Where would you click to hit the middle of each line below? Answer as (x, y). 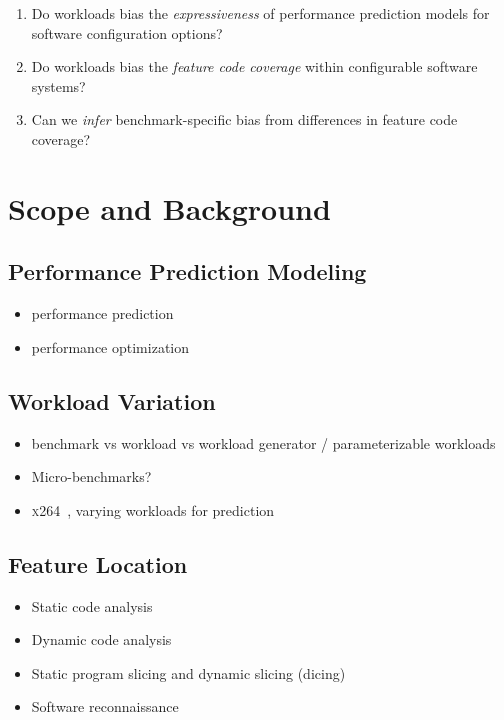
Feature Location (98, 563)
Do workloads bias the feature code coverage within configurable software (254, 66)
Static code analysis (92, 605)
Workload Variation (112, 400)
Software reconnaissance (105, 706)
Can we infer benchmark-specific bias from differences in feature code (244, 119)
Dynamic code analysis (101, 639)
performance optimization (110, 346)
